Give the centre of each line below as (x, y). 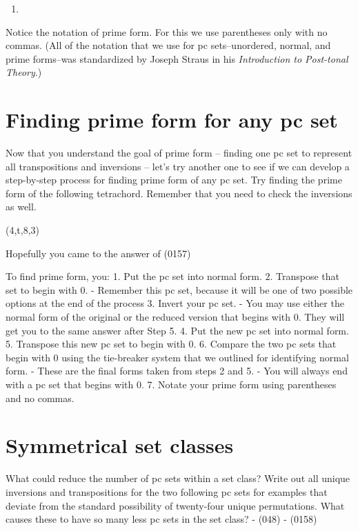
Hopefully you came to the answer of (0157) (98, 253)
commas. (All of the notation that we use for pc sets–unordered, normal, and (168, 45)
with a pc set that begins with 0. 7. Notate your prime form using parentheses (171, 384)
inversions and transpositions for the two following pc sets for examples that (167, 491)
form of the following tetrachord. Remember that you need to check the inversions (179, 193)
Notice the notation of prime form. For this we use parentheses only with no (167, 31)
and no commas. (40, 398)
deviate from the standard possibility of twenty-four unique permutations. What (175, 505)
